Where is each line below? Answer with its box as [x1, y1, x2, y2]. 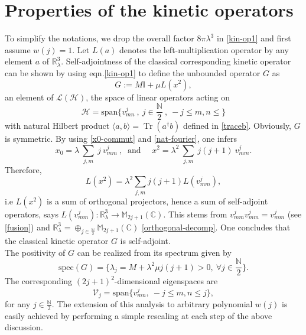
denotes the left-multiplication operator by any [119, 43, 289, 56]
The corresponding [5, 275, 73, 287]
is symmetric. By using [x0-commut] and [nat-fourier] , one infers [5, 132, 237, 145]
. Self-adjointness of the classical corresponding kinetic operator [61, 55, 291, 67]
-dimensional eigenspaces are [114, 275, 218, 287]
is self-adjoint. [120, 234, 171, 246]
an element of [5, 90, 54, 103]
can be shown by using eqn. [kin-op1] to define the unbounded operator [5, 66, 261, 79]
